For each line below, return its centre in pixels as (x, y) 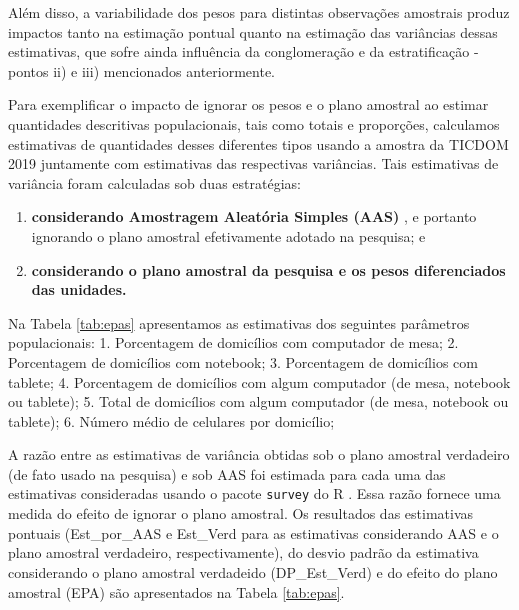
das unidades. (79, 289)
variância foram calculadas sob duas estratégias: (154, 182)
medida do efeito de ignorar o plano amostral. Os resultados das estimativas (241, 513)
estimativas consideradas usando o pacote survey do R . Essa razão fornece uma (254, 493)
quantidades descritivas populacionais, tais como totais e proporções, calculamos (254, 123)
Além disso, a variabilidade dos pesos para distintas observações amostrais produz (259, 12)
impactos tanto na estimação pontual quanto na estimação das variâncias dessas (253, 31)
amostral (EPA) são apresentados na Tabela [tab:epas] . (176, 591)
